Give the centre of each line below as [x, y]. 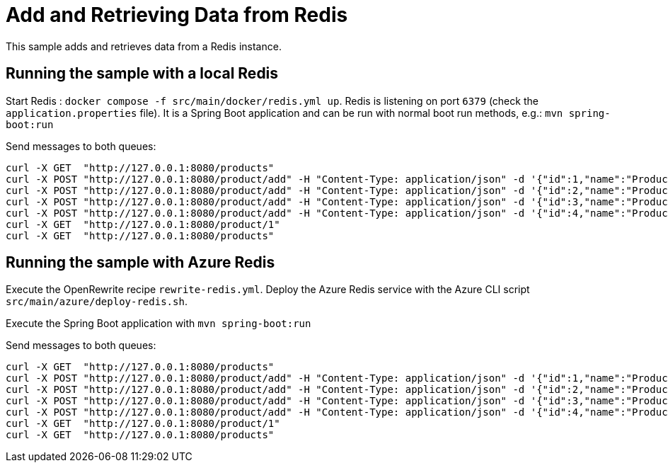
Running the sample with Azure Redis [140, 263]
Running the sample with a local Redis [142, 74]
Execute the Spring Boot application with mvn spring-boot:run [159, 324]
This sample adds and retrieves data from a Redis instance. [144, 46]
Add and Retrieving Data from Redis [177, 15]
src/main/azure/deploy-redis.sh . [97, 302]
